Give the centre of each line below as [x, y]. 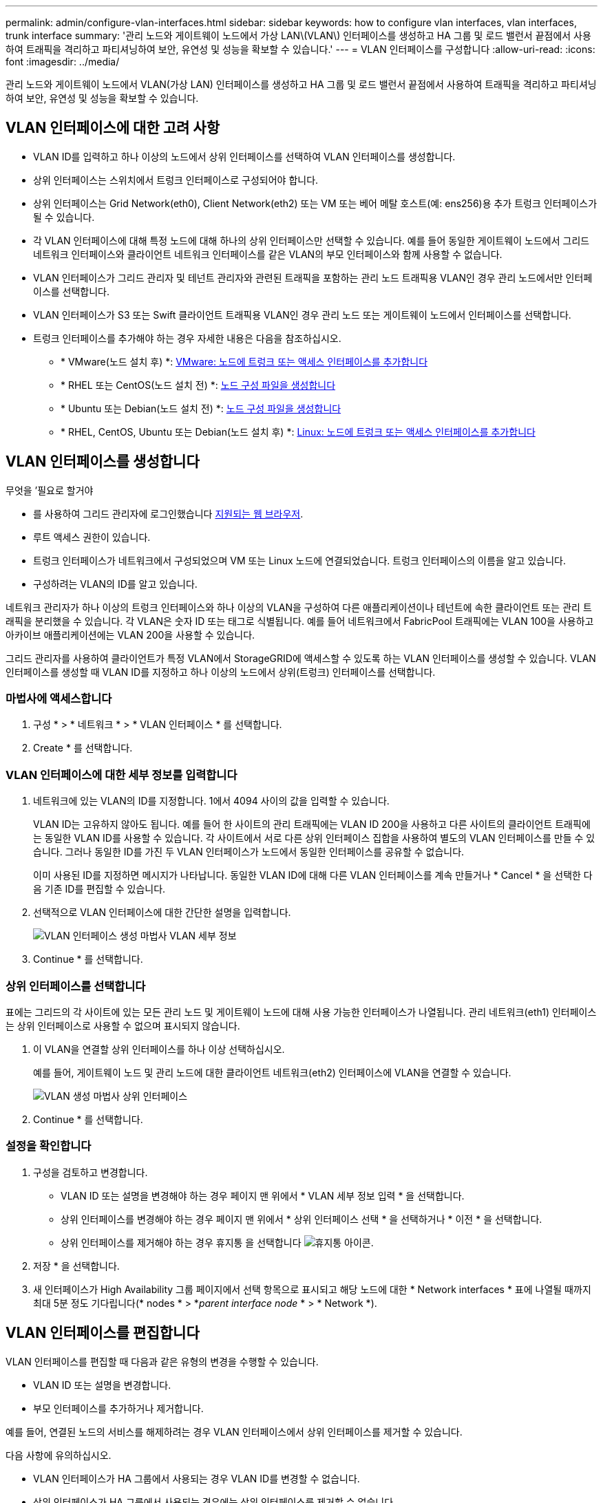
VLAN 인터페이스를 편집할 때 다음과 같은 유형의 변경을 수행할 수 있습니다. [162, 1361]
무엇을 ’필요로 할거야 [50, 490]
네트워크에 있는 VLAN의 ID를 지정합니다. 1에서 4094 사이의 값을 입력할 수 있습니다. [211, 801]
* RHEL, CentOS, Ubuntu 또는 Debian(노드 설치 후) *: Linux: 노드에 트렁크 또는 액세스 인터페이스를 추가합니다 [298, 431]
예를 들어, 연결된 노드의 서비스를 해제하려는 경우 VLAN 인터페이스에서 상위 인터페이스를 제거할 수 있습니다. [234, 1431]
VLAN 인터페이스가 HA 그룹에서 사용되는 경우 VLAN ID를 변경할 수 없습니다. [197, 1478]
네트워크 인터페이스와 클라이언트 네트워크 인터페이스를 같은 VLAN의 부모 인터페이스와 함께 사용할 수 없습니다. [268, 254]
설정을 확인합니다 [49, 1146]
